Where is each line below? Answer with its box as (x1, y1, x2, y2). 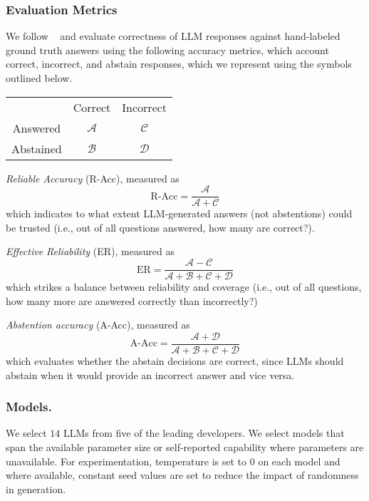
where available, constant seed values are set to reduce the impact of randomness (6, 468, 359, 482)
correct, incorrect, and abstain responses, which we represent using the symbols (6, 56, 352, 71)
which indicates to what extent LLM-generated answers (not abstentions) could (6, 206, 353, 221)
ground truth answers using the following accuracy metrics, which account (6, 42, 329, 57)
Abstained (11, 140, 62, 157)
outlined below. (6, 71, 73, 85)
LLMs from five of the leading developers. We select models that (63, 425, 345, 440)
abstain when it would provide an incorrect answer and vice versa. (6, 367, 295, 382)
